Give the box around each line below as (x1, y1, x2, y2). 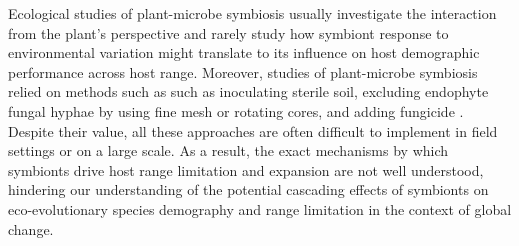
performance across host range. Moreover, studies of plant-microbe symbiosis (8, 61, 478, 82)
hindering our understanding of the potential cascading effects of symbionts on (8, 179, 489, 200)
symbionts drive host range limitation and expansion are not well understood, (8, 159, 484, 180)
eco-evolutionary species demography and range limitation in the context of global (8, 198, 512, 219)
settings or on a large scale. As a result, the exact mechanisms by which (8, 140, 449, 161)
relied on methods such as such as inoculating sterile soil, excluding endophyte (8, 81, 489, 102)
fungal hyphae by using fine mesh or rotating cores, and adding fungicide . (8, 100, 464, 121)
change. (8, 218, 54, 239)
